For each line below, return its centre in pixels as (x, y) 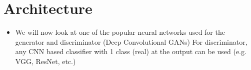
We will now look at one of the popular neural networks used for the (120, 32)
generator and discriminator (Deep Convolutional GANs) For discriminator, (131, 41)
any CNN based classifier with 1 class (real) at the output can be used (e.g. (131, 51)
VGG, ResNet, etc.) (45, 61)
